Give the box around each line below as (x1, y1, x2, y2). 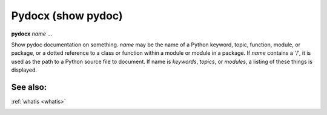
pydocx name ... (11, 30, 53, 37)
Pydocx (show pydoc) (11, 9, 123, 22)
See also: (11, 82, 47, 92)
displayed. (11, 66, 38, 73)
